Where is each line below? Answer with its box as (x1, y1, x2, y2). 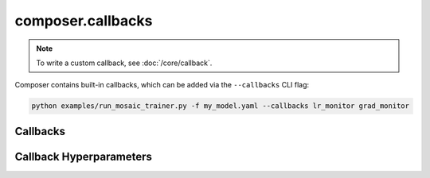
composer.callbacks (14, 12, 153, 29)
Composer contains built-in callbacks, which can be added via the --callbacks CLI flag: (14, 80, 310, 90)
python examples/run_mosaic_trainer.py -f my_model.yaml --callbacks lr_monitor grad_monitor (31, 102, 410, 110)
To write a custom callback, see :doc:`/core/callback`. (36, 58, 213, 68)
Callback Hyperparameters (14, 149, 153, 163)
